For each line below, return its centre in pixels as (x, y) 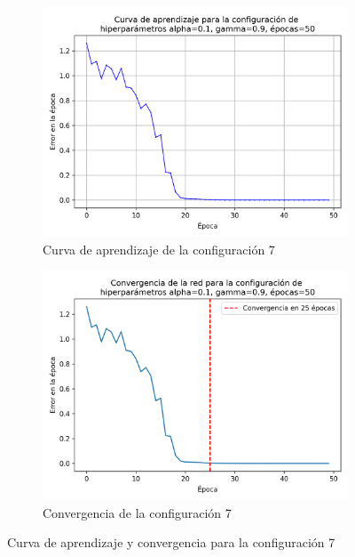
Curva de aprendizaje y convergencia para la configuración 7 (171, 542)
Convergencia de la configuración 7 (137, 512)
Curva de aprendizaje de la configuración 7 (159, 249)
